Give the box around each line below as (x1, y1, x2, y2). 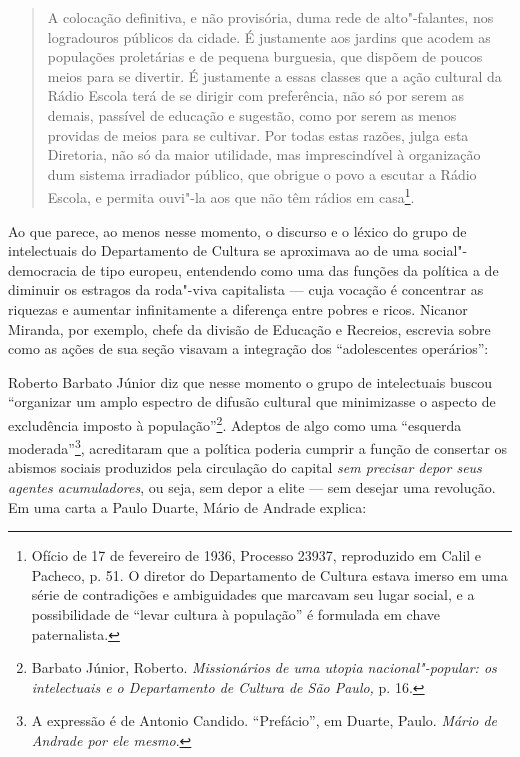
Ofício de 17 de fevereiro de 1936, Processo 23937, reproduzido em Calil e (31, 545, 482, 566)
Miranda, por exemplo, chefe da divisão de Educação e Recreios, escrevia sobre (8, 318, 491, 339)
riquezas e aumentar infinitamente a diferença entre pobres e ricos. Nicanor (8, 298, 468, 319)
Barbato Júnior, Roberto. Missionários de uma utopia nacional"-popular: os (31, 657, 497, 678)
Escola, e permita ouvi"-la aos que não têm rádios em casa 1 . (47, 184, 415, 207)
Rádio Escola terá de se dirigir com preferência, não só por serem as (47, 85, 465, 106)
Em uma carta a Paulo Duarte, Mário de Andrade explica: (8, 496, 367, 517)
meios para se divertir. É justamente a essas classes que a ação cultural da (47, 65, 502, 86)
